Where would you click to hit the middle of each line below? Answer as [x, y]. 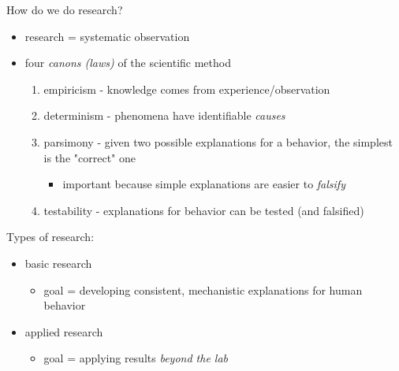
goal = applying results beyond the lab [136, 358]
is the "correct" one [89, 157]
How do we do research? [65, 9]
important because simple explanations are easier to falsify [204, 184]
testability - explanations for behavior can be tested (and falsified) [204, 210]
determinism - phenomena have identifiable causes [164, 115]
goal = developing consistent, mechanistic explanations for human [203, 289]
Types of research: [50, 237]
